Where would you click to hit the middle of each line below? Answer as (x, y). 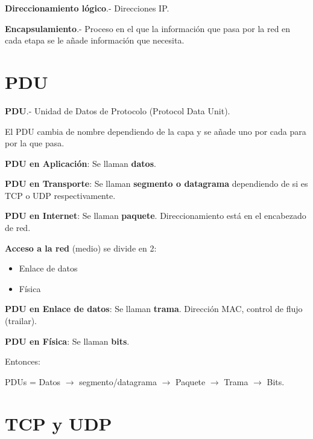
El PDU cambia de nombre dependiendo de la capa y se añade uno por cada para (156, 131)
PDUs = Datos (33, 381)
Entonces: (23, 361)
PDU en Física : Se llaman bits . (67, 341)
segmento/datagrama (118, 381)
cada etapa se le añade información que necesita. (95, 40)
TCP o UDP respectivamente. (60, 195)
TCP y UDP (58, 423)
